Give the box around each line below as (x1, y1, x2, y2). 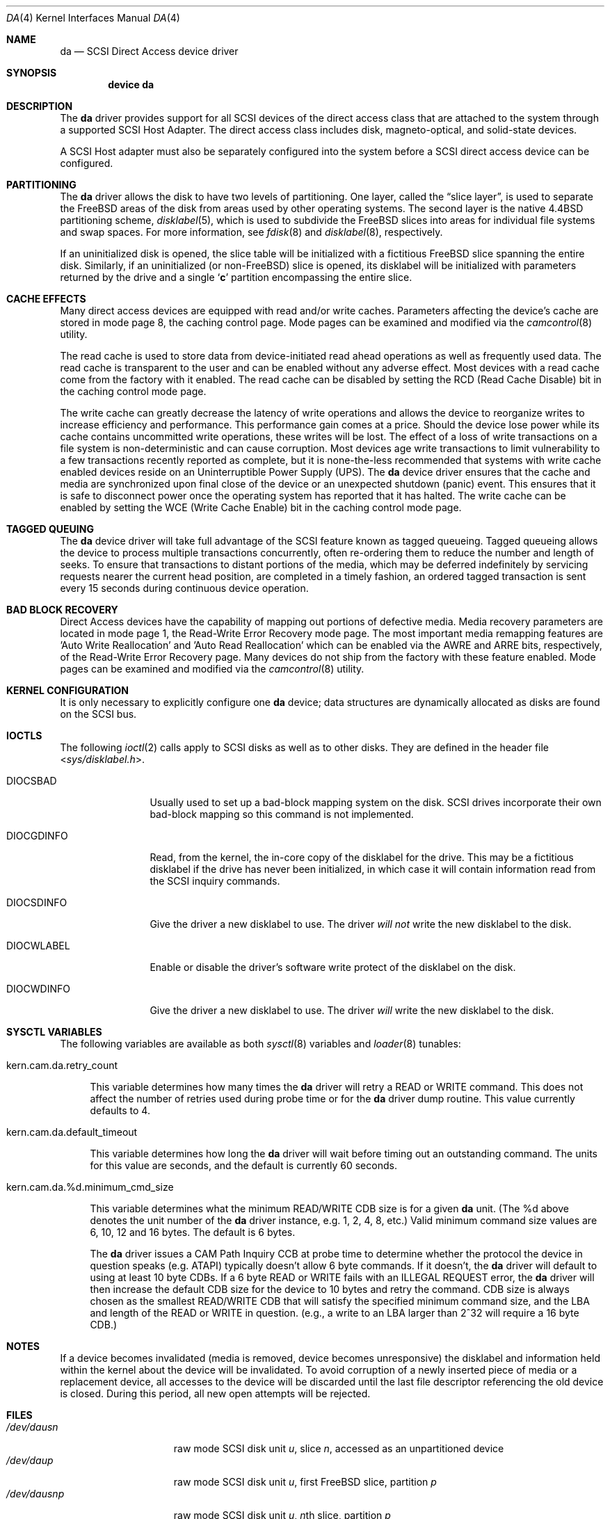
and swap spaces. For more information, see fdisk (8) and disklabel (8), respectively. (60, 226, 443, 238)
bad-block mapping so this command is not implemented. (150, 808, 414, 820)
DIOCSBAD (6, 775, 57, 787)
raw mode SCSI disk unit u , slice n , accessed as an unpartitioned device (173, 1442, 504, 1454)
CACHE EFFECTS (6, 293, 86, 305)
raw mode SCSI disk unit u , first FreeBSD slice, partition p (173, 1476, 437, 1488)
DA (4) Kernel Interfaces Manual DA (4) (6, 12, 180, 24)
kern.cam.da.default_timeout (6, 1126, 138, 1138)
